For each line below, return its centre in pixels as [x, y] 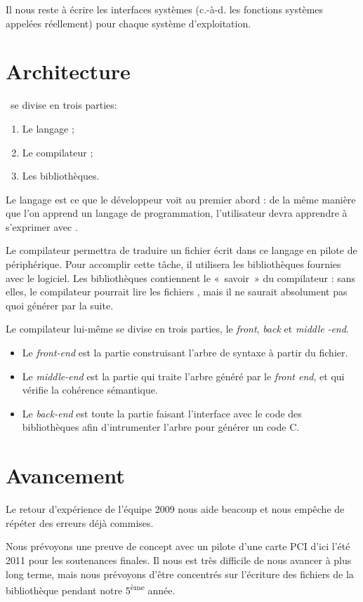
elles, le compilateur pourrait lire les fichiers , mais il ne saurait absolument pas [177, 292]
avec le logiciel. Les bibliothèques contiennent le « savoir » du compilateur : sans [181, 277]
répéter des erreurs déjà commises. [80, 522]
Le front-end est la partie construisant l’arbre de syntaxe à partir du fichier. [185, 353]
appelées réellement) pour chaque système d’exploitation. [128, 23]
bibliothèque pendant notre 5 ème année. [91, 589]
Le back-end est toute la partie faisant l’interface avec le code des [162, 413]
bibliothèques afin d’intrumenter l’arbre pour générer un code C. [161, 427]
